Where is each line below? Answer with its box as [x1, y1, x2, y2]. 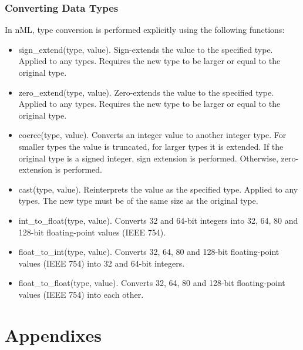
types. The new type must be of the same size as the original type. [18, 194, 258, 207]
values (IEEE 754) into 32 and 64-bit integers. [18, 257, 185, 269]
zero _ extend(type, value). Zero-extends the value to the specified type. [18, 86, 274, 98]
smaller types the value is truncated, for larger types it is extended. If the [18, 140, 284, 152]
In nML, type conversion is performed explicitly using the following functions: [5, 23, 285, 36]
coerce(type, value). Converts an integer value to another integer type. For [18, 129, 287, 141]
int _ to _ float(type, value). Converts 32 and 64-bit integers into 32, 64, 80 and [18, 214, 298, 226]
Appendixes [5, 322, 102, 346]
